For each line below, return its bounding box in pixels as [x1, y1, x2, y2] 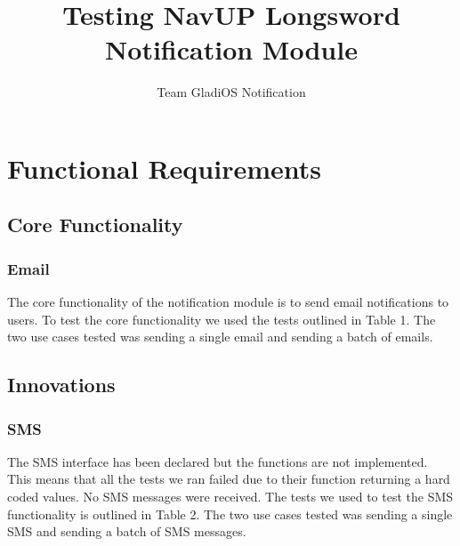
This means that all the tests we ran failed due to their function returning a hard [7, 470, 450, 488]
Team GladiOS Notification [157, 83, 306, 101]
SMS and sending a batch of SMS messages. [7, 522, 246, 541]
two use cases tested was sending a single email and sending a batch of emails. [7, 327, 433, 346]
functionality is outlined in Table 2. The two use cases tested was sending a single [7, 504, 453, 523]
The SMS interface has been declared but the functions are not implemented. [7, 452, 428, 470]
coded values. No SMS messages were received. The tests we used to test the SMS [7, 487, 454, 506]
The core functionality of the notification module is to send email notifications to [7, 293, 449, 311]
